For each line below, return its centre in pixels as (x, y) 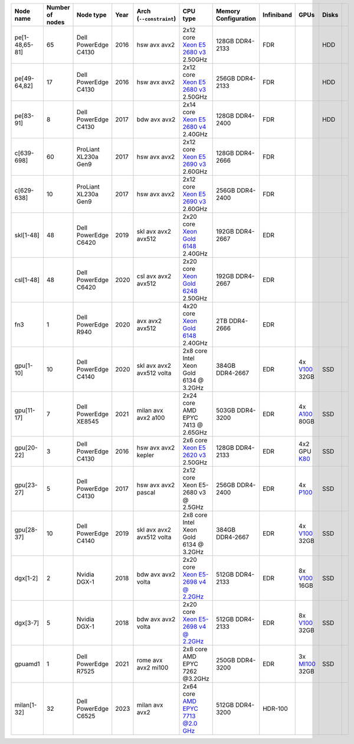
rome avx (150, 660)
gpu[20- (26, 448)
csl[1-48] (27, 280)
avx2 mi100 (153, 667)
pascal (146, 492)
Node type (91, 15)
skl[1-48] (27, 235)
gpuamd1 (27, 664)
